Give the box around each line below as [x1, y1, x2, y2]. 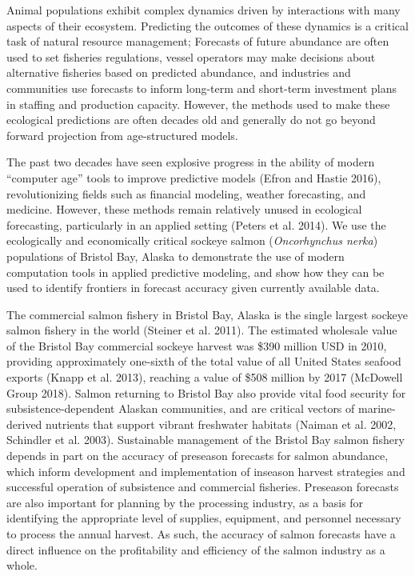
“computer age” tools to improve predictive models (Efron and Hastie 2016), [6, 169, 381, 186]
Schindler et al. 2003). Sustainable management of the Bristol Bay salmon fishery [6, 431, 405, 448]
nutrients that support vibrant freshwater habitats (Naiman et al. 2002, [46, 415, 397, 432]
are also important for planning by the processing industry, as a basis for [6, 494, 364, 510]
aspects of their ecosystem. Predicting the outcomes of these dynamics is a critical [6, 17, 409, 34]
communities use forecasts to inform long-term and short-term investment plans [6, 79, 397, 96]
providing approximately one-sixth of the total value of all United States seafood [6, 353, 401, 370]
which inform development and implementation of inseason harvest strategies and [6, 462, 405, 479]
